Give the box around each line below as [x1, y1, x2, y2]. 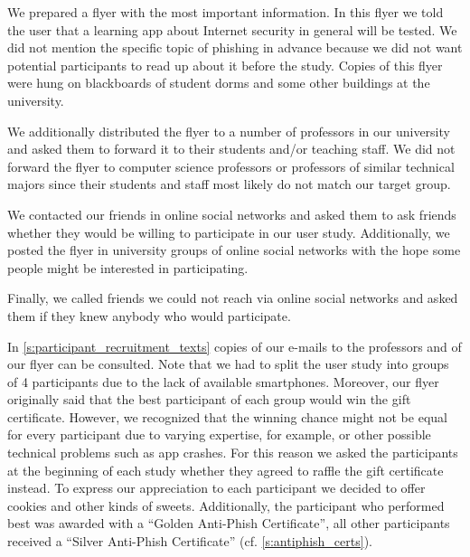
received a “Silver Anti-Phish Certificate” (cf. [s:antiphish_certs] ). [7, 532, 372, 551]
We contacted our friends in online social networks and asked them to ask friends [7, 204, 456, 223]
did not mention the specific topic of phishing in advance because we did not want [7, 38, 463, 57]
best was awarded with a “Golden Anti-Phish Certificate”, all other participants [7, 514, 450, 533]
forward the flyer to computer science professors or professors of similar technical [7, 156, 455, 175]
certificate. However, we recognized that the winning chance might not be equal [7, 407, 447, 426]
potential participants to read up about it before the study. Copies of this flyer [7, 55, 443, 74]
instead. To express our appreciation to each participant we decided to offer [7, 478, 426, 497]
